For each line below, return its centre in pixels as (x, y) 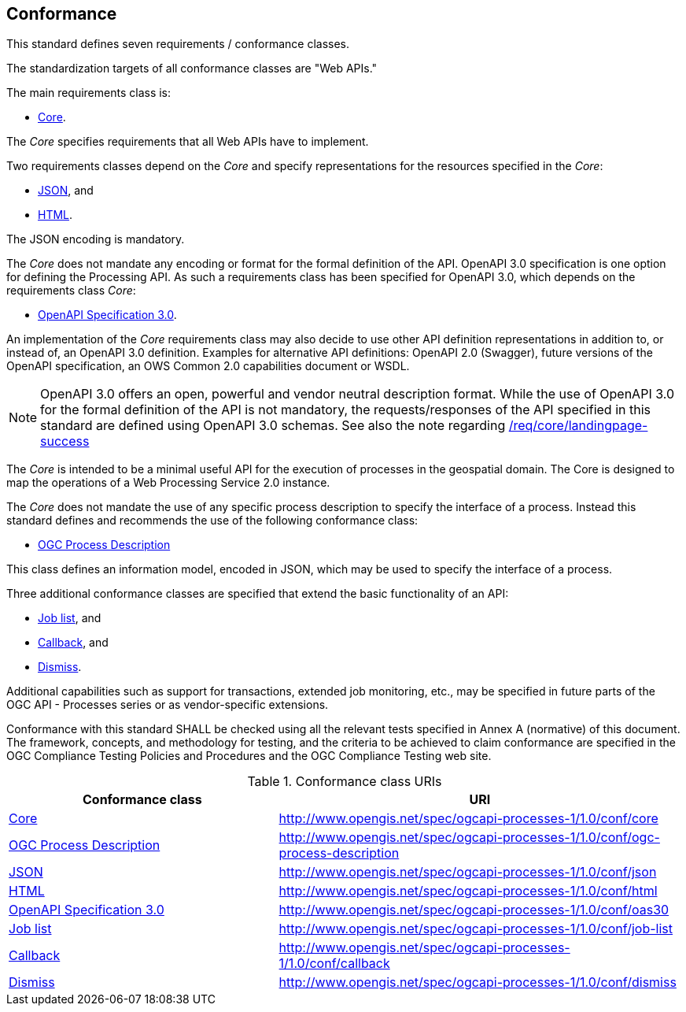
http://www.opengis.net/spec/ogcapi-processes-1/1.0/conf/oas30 (474, 910)
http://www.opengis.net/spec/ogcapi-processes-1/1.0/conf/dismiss (478, 982)
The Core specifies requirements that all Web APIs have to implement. (188, 142)
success (65, 441)
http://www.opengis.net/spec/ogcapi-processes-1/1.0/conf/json (468, 872)
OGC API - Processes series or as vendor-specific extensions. (168, 705)
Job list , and (70, 618)
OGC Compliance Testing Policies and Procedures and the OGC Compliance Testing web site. (249, 756)
